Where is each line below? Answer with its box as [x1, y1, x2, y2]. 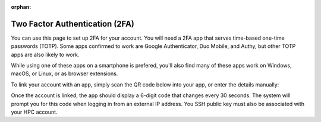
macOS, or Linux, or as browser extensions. [11, 70, 118, 77]
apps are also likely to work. [11, 51, 80, 58]
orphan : [11, 4, 32, 10]
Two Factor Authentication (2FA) [11, 18, 135, 29]
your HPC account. [11, 108, 58, 115]
